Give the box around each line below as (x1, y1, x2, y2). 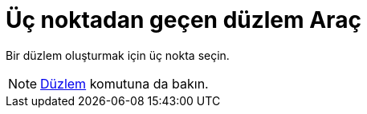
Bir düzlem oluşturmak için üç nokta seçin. (6, 48, 230, 62)
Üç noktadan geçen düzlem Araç (6, 6, 361, 33)
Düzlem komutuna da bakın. (40, 75, 209, 92)
